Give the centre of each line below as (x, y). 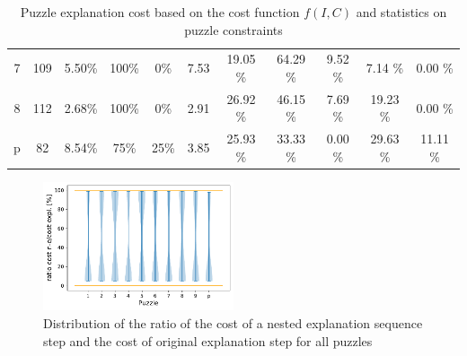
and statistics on (401, 12)
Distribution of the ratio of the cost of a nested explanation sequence (233, 323)
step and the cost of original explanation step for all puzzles (208, 340)
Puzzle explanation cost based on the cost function (160, 12)
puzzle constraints (233, 29)
